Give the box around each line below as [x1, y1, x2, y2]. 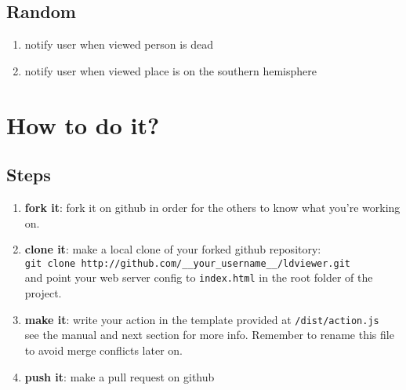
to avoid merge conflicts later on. [24, 341, 183, 358]
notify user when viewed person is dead [24, 36, 214, 53]
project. [24, 285, 62, 301]
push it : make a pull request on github [24, 368, 215, 385]
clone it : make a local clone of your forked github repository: [24, 241, 321, 257]
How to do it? [6, 108, 160, 140]
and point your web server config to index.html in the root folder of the [24, 269, 373, 286]
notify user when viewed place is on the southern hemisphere [24, 62, 317, 78]
